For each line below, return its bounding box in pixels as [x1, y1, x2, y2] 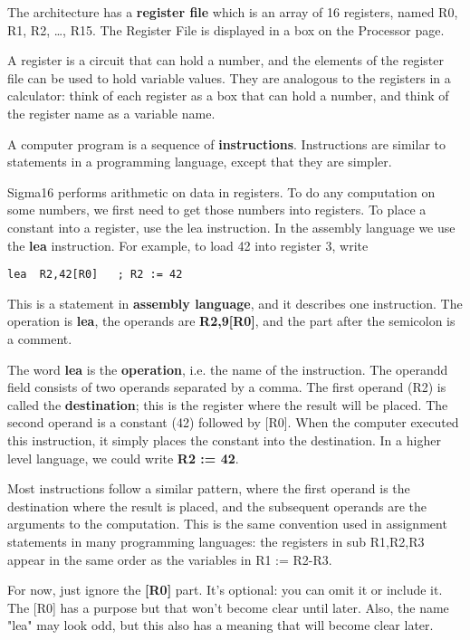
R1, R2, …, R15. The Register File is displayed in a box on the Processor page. [7, 20, 445, 39]
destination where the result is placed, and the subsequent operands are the [7, 496, 427, 515]
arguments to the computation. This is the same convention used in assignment [7, 514, 447, 533]
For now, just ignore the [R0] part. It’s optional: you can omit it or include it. [7, 580, 443, 599]
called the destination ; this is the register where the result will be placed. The [7, 395, 448, 414]
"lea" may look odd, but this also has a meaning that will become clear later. [7, 616, 434, 635]
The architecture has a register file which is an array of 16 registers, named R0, [7, 3, 458, 21]
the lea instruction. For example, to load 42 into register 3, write [7, 235, 369, 254]
